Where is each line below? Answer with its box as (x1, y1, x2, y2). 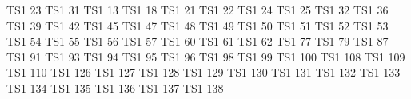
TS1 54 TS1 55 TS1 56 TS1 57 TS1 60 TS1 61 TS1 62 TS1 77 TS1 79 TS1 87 (6, 33, 389, 49)
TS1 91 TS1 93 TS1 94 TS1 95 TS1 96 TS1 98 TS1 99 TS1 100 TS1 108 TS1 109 (6, 48, 405, 65)
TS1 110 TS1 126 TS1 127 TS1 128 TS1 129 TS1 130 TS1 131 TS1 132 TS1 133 (6, 64, 401, 81)
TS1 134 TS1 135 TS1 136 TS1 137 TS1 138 (6, 79, 224, 96)
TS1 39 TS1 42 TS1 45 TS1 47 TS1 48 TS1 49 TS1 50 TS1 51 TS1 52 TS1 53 (6, 17, 389, 34)
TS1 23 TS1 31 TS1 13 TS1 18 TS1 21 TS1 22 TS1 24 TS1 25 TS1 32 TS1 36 (6, 2, 389, 18)
